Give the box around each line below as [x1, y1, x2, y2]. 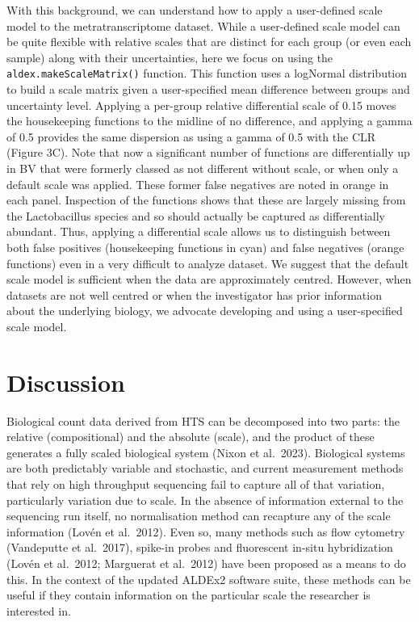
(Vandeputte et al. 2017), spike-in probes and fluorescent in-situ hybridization [6, 539, 393, 556]
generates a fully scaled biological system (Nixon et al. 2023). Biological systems [6, 443, 405, 460]
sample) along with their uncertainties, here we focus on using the [6, 48, 333, 65]
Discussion [6, 365, 125, 398]
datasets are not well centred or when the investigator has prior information [6, 286, 382, 303]
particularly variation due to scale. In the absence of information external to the [6, 491, 404, 508]
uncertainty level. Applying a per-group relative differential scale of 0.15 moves [6, 96, 396, 113]
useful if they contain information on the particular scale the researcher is [6, 586, 371, 603]
